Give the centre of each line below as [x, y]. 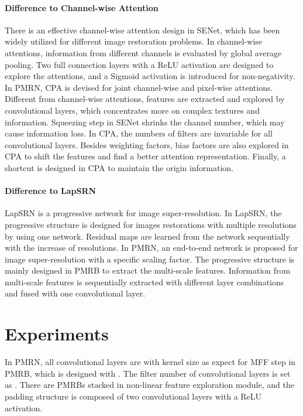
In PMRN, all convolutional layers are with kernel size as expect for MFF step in [150, 362]
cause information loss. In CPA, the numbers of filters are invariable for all [139, 133]
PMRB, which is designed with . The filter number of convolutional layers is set [148, 373]
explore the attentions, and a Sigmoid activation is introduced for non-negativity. [150, 76]
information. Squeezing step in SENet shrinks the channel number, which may [145, 122]
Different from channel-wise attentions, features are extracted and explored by [145, 99]
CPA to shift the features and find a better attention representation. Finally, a [145, 156]
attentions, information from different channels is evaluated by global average [143, 52]
